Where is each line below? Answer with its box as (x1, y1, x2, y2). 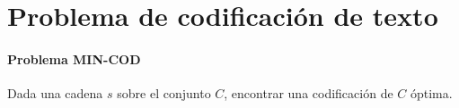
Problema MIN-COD (7, 49, 141, 68)
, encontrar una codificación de (224, 84, 393, 103)
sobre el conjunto (117, 84, 211, 103)
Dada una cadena (7, 84, 103, 103)
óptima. (410, 84, 453, 103)
